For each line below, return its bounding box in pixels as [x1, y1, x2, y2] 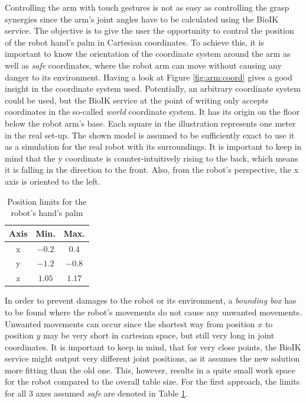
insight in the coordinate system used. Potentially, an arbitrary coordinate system [5, 82, 301, 95]
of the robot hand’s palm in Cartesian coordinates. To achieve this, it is [5, 36, 264, 48]
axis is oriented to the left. [5, 175, 100, 187]
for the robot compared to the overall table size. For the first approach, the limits [5, 375, 300, 388]
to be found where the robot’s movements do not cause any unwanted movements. [5, 305, 302, 318]
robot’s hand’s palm [11, 207, 83, 219]
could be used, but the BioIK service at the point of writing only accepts [5, 94, 269, 106]
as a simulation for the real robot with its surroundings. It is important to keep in [5, 140, 302, 153]
